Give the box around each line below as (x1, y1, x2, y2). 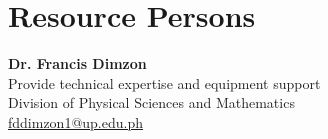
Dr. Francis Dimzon (8, 53, 147, 74)
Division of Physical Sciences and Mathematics (8, 92, 295, 113)
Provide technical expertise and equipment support (8, 72, 321, 93)
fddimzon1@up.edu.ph (8, 111, 144, 132)
